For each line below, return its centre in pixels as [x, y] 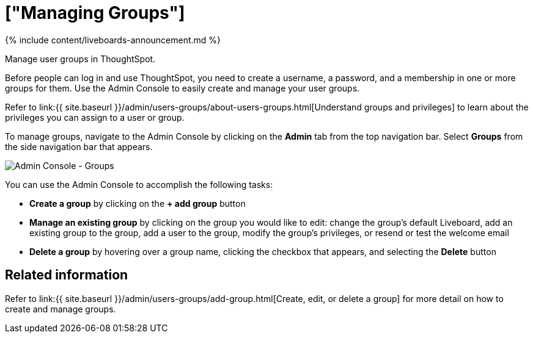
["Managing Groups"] [95, 13]
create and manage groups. [61, 309]
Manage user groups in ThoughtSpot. [80, 59]
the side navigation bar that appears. [79, 146]
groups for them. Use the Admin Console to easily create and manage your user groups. [182, 88]
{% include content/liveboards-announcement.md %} [113, 40]
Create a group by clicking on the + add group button [138, 203]
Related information [67, 275]
